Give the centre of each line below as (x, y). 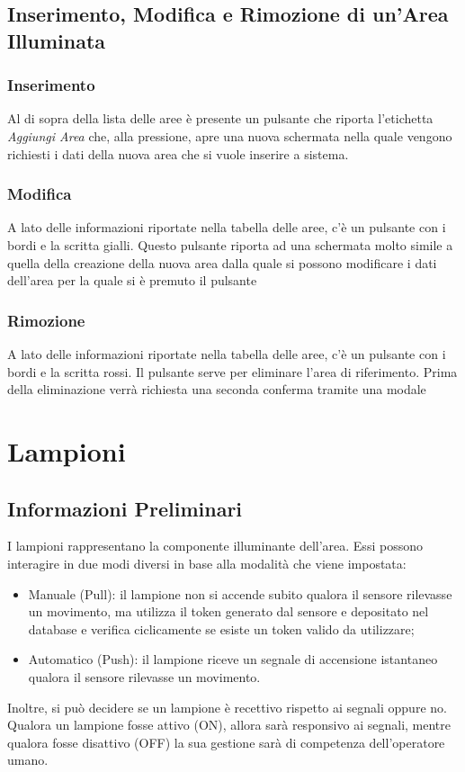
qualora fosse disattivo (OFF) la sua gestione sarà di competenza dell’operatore (226, 742)
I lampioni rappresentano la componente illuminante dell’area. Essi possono (215, 546)
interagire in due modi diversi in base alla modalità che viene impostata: (207, 563)
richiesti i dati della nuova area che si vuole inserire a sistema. (178, 153)
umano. (28, 760)
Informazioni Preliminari (125, 508)
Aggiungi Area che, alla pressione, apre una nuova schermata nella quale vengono (230, 135)
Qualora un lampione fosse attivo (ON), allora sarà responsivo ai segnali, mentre (229, 725)
